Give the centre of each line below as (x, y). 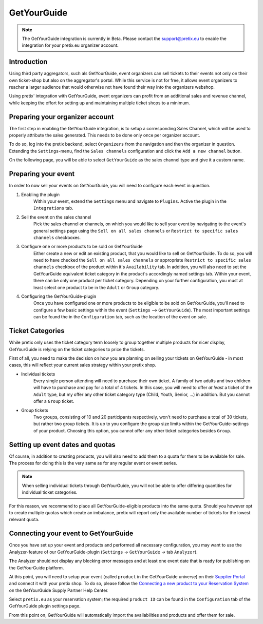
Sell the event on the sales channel (56, 217)
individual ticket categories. (50, 492)
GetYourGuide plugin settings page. (45, 606)
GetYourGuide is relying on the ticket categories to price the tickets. (77, 349)
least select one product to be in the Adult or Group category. (96, 287)
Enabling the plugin (41, 195)
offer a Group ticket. (54, 401)
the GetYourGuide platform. (37, 567)
